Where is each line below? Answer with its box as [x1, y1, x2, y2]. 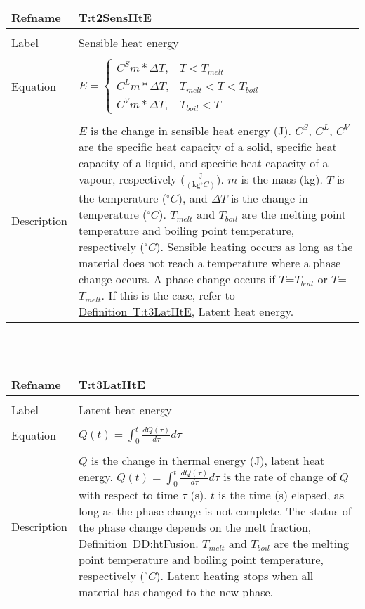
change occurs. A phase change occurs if [78, 270, 276, 287]
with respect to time [78, 487, 178, 504]
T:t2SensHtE [78, 9, 152, 25]
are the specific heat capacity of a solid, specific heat [78, 138, 337, 155]
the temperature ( [78, 189, 166, 206]
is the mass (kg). [241, 170, 323, 187]
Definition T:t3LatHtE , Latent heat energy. [78, 302, 294, 319]
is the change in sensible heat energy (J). [91, 122, 291, 139]
